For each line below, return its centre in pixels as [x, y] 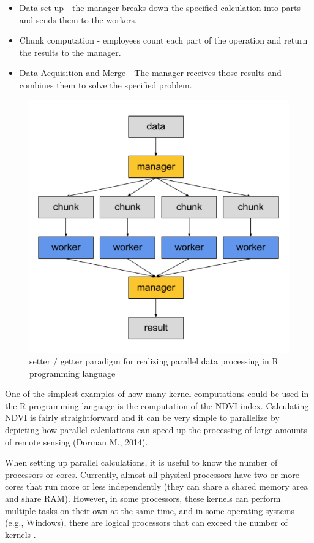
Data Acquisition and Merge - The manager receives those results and [150, 73]
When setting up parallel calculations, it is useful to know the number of [141, 462]
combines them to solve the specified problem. [106, 84]
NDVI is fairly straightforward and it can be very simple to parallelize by [142, 418]
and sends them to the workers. [78, 19]
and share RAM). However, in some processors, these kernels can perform [143, 499]
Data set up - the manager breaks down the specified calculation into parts [160, 7]
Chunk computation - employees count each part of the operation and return [163, 40]
